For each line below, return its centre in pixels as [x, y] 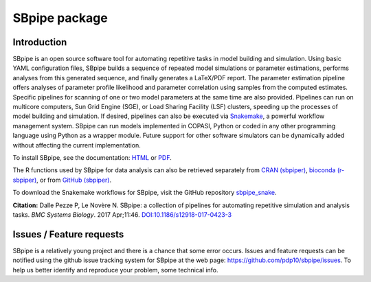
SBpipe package [60, 18]
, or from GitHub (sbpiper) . [74, 180]
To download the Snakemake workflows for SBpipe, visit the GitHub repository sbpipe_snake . [145, 193]
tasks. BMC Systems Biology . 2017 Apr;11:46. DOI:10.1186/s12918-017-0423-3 [122, 214]
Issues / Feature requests [68, 234]
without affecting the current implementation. [77, 145]
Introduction [40, 42]
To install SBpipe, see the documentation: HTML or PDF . [92, 157]
